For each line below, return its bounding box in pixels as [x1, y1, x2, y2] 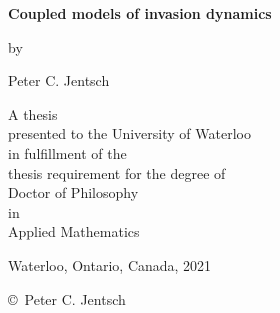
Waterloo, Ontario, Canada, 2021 [8, 254, 212, 275]
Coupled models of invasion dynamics [8, 3, 272, 23]
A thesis [8, 103, 58, 124]
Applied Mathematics [8, 221, 140, 242]
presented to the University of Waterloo [8, 123, 251, 144]
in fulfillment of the [8, 142, 127, 163]
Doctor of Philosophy [8, 182, 139, 203]
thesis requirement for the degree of [8, 162, 226, 183]
